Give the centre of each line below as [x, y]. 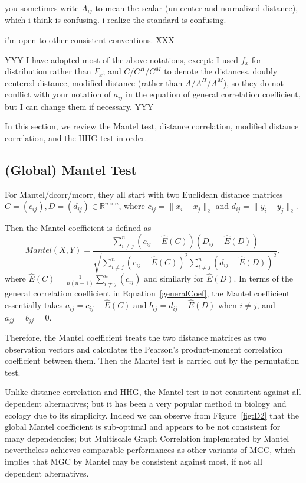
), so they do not [254, 82]
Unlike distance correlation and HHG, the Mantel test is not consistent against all [153, 392]
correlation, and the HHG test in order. [76, 138]
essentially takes [34, 305]
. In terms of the [263, 278]
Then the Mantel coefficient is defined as [78, 228]
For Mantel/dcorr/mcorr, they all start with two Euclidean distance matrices [144, 194]
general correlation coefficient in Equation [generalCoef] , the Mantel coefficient [147, 293]
